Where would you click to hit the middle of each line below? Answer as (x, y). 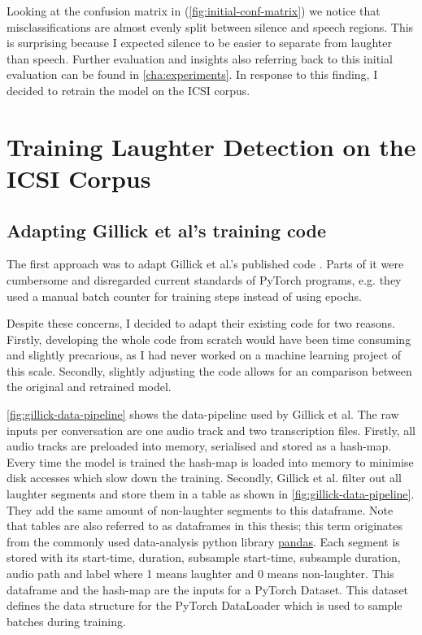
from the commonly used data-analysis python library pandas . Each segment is (203, 541)
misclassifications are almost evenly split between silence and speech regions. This (210, 26)
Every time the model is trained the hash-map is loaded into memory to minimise (210, 461)
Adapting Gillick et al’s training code (167, 230)
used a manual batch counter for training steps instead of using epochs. (184, 296)
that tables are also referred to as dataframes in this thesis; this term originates (205, 526)
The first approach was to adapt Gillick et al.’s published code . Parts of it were (205, 264)
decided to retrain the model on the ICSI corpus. (128, 90)
